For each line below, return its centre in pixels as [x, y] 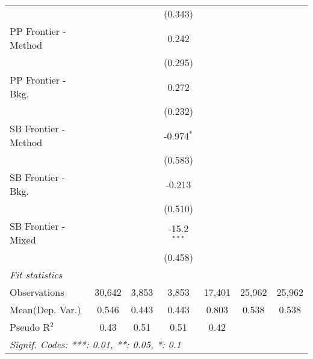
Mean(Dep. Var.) [45, 309]
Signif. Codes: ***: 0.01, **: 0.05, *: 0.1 [95, 344]
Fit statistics [36, 275]
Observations [37, 292]
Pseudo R [30, 327]
